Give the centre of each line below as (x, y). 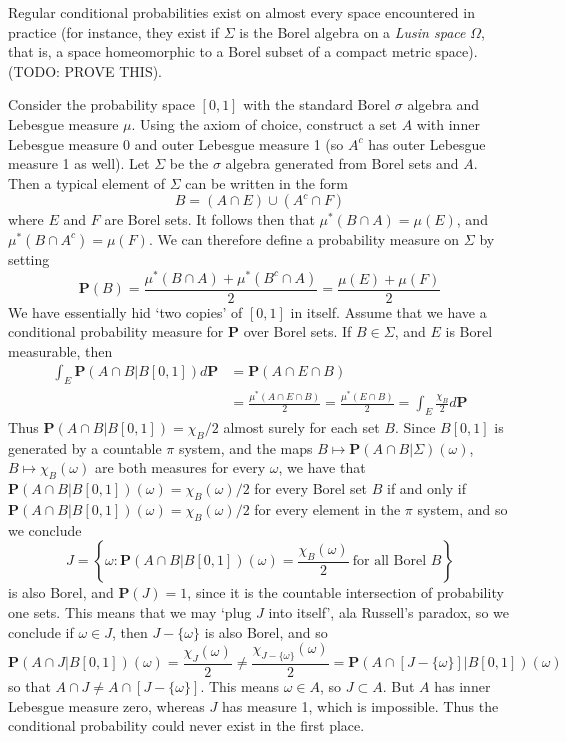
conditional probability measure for (116, 331)
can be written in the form (266, 182)
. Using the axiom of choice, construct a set (264, 123)
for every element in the (327, 508)
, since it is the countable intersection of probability (345, 592)
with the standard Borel (317, 104)
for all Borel (389, 561)
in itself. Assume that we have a (388, 311)
